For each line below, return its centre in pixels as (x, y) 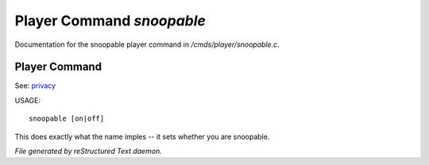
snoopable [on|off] (67, 119)
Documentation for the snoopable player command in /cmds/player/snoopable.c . (147, 44)
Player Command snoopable (110, 21)
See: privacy (35, 86)
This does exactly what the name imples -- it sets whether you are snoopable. (142, 136)
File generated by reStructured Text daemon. (88, 152)
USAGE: (28, 100)
